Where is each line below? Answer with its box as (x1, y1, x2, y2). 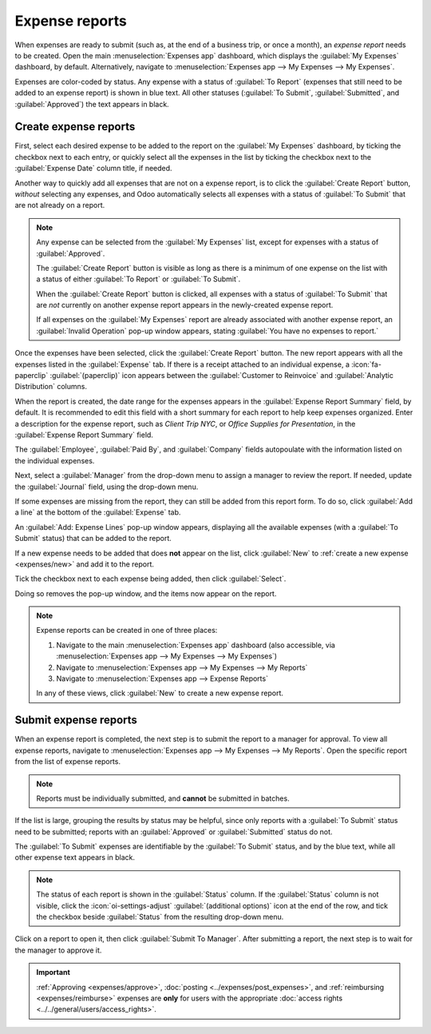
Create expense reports (14, 120, 136, 133)
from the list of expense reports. (14, 757, 121, 766)
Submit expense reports (14, 714, 137, 727)
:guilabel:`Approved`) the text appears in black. (14, 99, 169, 109)
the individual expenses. (14, 455, 95, 465)
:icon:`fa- (351, 360, 382, 369)
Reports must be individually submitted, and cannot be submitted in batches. (36, 793, 291, 803)
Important (36, 968, 71, 977)
